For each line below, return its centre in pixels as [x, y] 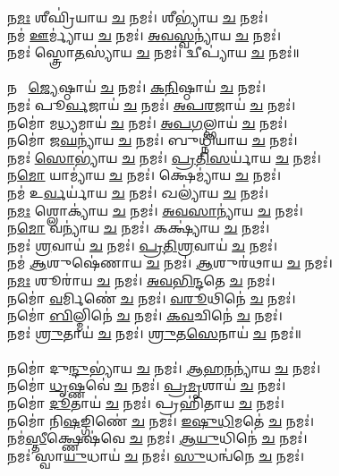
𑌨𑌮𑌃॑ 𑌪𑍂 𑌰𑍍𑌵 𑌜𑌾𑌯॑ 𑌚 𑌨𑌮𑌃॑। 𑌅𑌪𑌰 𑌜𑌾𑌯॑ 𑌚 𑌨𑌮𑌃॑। [152, 104]
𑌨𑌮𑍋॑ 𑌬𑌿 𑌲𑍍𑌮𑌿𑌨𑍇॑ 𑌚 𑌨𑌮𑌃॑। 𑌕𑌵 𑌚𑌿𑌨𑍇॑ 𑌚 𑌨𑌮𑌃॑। [145, 315]
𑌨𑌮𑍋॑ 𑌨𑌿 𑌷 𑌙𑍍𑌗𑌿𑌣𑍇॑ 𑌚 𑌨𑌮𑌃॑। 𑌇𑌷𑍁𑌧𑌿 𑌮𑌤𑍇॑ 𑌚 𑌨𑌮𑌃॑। [161, 420]
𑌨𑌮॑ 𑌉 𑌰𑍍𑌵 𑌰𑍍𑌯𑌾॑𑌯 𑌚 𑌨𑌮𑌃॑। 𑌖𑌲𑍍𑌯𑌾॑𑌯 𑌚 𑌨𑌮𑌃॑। [138, 192]
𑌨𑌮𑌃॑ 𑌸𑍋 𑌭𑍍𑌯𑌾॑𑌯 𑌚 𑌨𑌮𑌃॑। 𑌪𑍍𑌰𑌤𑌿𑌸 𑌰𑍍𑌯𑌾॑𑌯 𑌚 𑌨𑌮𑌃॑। [164, 157]
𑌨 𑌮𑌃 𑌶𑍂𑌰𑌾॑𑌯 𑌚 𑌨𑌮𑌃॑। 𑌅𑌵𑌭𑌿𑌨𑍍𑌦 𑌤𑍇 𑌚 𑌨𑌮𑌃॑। [141, 280]
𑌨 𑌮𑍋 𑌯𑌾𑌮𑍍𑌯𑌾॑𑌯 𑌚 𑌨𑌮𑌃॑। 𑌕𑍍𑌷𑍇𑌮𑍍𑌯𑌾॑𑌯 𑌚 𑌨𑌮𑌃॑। [144, 175]
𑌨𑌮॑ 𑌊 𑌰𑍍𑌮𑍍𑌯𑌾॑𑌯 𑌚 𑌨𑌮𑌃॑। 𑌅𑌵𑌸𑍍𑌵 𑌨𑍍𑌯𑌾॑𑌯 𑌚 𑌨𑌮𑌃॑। [144, 34]
